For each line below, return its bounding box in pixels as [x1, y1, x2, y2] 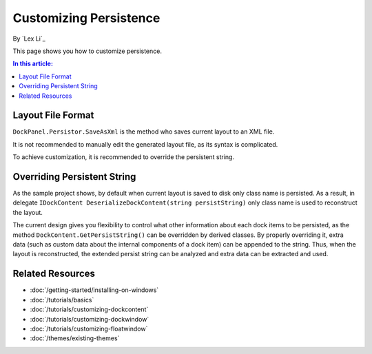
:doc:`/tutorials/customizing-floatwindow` [30, 324, 148, 333]
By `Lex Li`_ [12, 34, 46, 43]
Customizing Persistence [12, 10, 161, 25]
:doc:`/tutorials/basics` [30, 295, 94, 304]
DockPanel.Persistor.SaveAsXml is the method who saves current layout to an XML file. [12, 127, 275, 136]
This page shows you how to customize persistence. [12, 47, 162, 55]
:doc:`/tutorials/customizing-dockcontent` [30, 305, 149, 313]
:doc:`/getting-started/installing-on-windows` [30, 286, 159, 294]
